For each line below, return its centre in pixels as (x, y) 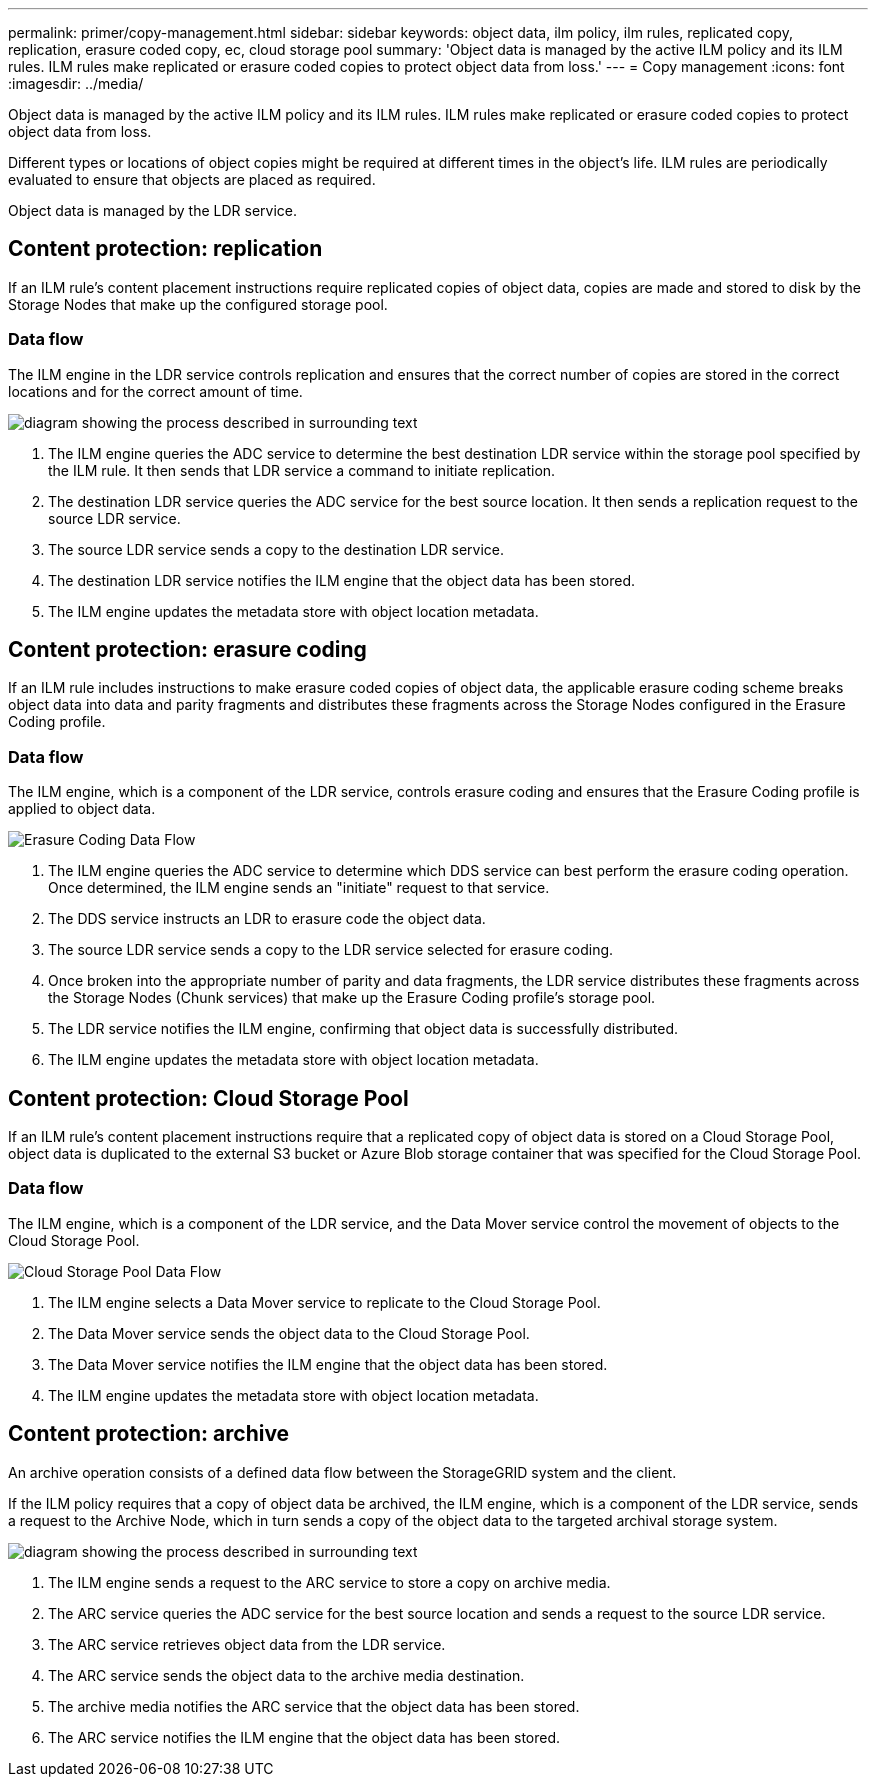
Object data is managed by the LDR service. (152, 210)
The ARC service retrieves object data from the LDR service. (247, 1644)
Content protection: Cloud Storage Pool (208, 1098)
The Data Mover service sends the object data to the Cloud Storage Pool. (289, 1333)
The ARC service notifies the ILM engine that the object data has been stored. (304, 1737)
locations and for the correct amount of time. (155, 391)
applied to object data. (82, 809)
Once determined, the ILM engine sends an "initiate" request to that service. (299, 888)
